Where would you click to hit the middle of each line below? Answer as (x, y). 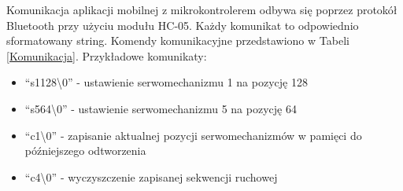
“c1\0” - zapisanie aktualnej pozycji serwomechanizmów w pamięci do (193, 135)
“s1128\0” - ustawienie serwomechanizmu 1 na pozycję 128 (166, 82)
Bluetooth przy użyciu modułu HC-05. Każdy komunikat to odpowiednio (183, 25)
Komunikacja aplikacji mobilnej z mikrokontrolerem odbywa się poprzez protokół (202, 9)
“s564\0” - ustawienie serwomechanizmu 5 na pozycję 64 (161, 108)
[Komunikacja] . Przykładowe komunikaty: (107, 55)
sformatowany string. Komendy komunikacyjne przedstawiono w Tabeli (178, 40)
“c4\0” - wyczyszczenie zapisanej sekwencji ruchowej (151, 176)
